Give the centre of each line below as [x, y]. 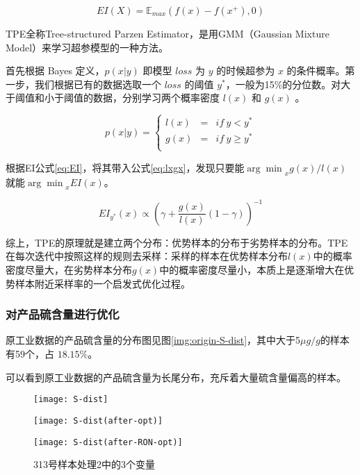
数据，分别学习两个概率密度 [156, 98]
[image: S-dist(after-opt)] [98, 420]
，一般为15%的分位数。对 [283, 84]
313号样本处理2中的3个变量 [94, 464]
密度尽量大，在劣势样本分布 [69, 269]
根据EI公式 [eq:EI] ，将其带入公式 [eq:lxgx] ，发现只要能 [125, 167]
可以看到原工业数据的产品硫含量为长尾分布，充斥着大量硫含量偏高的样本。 [176, 377]
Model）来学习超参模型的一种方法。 [87, 47]
